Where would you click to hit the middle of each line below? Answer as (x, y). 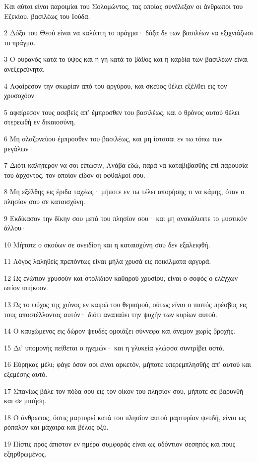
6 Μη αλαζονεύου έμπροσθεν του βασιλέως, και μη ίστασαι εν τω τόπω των (113, 138)
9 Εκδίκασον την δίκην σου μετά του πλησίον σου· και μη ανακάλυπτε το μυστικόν (126, 218)
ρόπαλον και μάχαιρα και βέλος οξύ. (56, 427)
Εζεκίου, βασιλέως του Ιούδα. (47, 16)
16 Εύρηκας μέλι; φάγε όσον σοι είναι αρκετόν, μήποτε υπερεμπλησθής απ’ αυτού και (128, 364)
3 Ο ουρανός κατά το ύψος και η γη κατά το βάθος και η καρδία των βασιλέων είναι (126, 59)
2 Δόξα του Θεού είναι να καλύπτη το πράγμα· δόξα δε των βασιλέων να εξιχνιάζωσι (128, 33)
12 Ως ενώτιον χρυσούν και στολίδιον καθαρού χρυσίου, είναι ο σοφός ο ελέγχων (121, 278)
